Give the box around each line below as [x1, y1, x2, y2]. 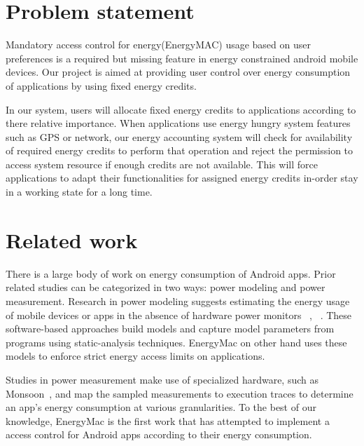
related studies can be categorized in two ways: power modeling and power [6, 280, 325, 295]
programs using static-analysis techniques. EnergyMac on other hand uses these [6, 334, 347, 349]
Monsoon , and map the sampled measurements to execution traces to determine [6, 386, 353, 400]
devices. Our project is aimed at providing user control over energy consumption [6, 65, 351, 79]
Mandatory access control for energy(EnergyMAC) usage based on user [6, 37, 311, 52]
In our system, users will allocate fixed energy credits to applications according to [6, 102, 356, 116]
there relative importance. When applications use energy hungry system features [6, 116, 351, 130]
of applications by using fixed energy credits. [6, 78, 197, 93]
